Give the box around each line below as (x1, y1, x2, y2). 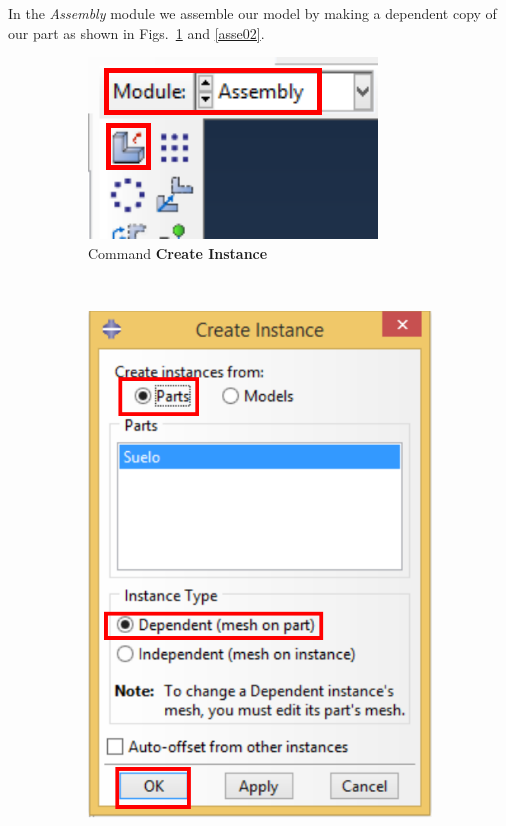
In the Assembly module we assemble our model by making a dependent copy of (8, 3, 497, 23)
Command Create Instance (88, 242, 268, 263)
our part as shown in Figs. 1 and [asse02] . (8, 22, 265, 43)
